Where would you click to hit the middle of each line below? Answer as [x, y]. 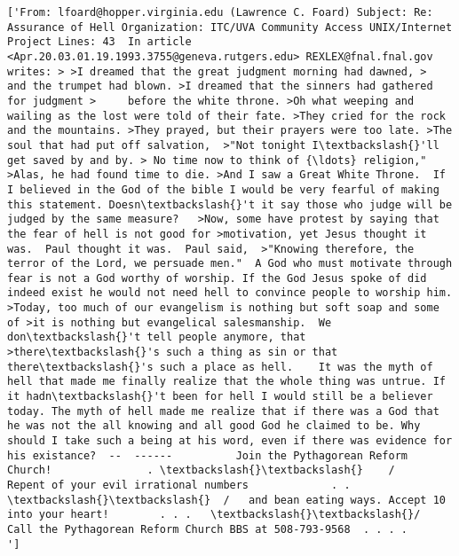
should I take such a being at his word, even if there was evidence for [230, 441]
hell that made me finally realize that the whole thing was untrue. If [226, 382]
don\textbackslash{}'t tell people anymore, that [157, 337]
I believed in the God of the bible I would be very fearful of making [223, 189]
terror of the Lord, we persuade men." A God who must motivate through [230, 264]
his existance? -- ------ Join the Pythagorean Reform [208, 455]
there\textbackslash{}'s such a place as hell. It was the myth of [220, 367]
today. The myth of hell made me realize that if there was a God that [223, 411]
